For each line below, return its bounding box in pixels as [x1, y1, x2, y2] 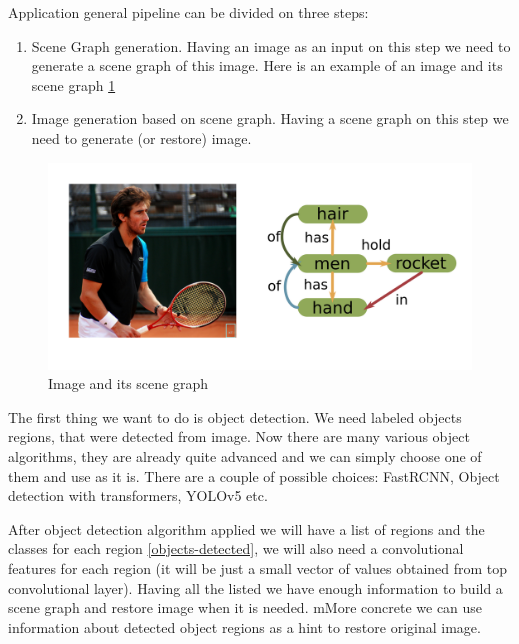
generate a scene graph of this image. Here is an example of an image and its [31, 55, 503, 76]
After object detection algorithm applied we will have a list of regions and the [8, 518, 485, 539]
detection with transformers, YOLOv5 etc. [8, 485, 268, 506]
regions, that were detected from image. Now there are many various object [8, 426, 470, 447]
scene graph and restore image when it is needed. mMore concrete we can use [8, 597, 483, 618]
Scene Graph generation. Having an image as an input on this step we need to [31, 35, 511, 56]
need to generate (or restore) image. [31, 127, 252, 148]
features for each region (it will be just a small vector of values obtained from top [8, 557, 508, 578]
